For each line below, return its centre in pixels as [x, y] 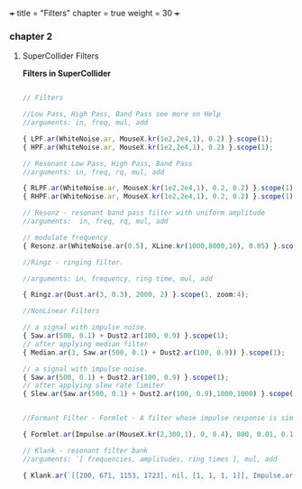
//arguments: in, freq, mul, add [85, 123]
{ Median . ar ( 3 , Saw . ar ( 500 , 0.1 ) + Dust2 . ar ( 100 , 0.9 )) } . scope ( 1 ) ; [154, 352]
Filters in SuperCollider [66, 74]
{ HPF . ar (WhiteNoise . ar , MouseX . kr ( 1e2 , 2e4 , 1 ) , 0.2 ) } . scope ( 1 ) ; [147, 147]
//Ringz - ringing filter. [73, 262]
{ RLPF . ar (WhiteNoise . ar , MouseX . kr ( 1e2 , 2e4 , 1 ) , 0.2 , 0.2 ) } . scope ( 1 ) [158, 189]
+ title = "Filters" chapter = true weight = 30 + [95, 13]
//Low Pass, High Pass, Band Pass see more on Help [121, 115]
